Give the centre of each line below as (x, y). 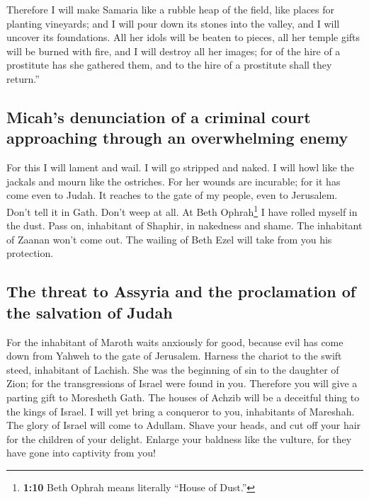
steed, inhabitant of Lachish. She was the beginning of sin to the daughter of (173, 369)
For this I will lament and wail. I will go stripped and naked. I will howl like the (180, 167)
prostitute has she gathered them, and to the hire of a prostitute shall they (169, 65)
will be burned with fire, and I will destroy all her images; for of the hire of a (174, 51)
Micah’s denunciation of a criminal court (159, 116)
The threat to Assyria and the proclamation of (181, 291)
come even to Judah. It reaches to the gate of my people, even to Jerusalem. (172, 195)
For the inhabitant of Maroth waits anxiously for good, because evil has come (175, 342)
